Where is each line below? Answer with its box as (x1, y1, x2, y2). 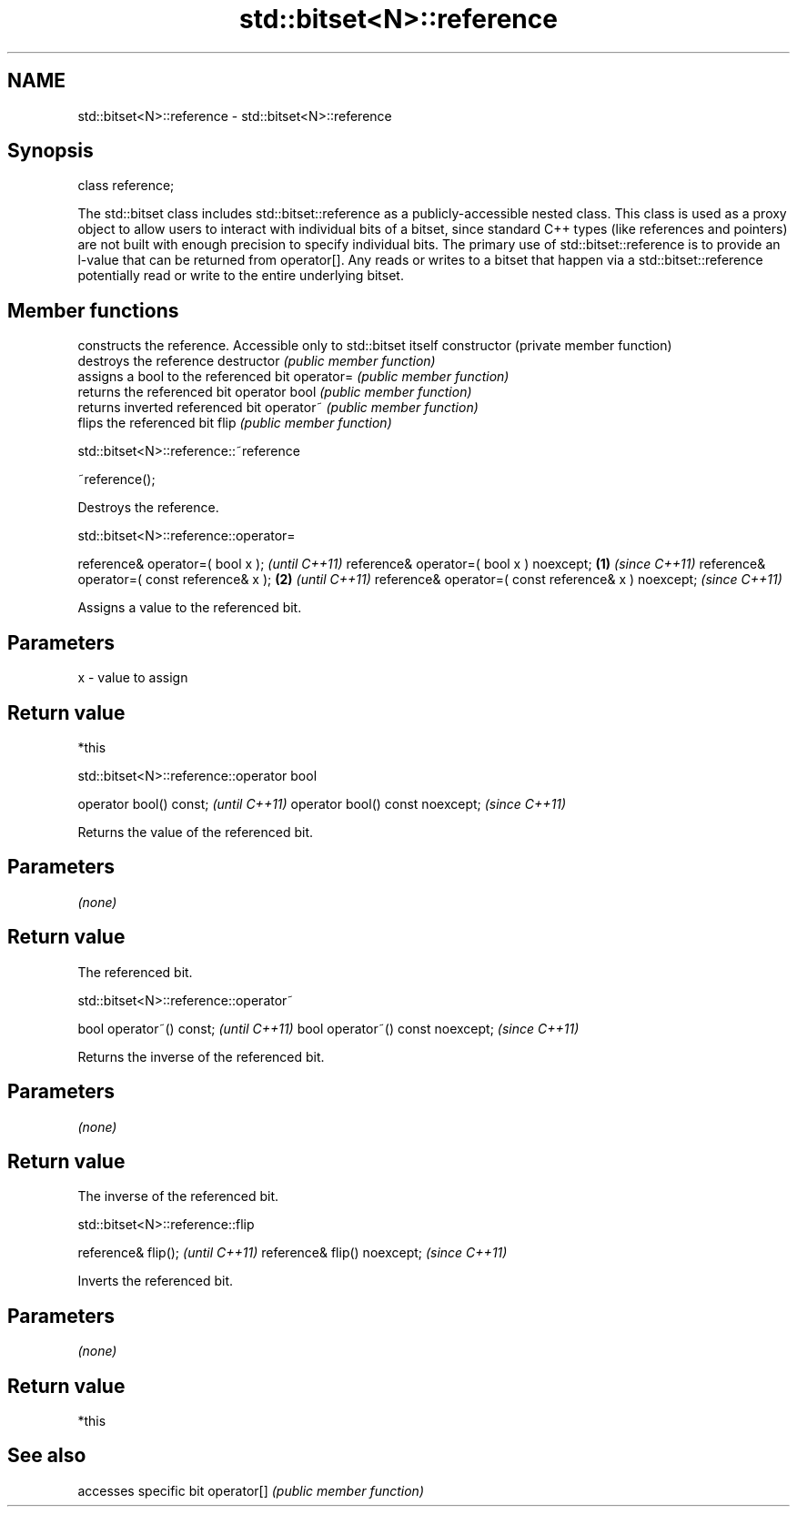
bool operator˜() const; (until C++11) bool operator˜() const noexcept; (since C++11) (77, 1020, 580, 1036)
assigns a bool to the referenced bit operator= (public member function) (77, 368, 509, 385)
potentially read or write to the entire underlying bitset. (77, 267, 404, 284)
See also (7, 1444, 86, 1468)
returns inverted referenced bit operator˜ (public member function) (77, 399, 479, 416)
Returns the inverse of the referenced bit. (77, 1048, 325, 1065)
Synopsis (7, 139, 94, 163)
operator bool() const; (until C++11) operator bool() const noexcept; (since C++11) (77, 795, 567, 812)
